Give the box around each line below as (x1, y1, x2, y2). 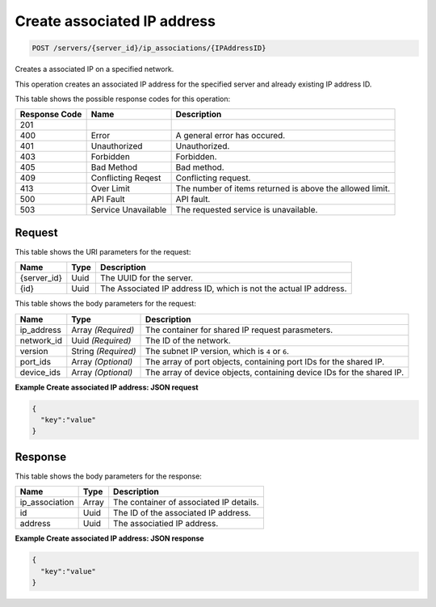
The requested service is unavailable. (175, 204, 318, 216)
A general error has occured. (175, 130, 286, 141)
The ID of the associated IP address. (113, 508, 252, 519)
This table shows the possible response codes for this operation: (15, 94, 231, 103)
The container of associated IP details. (113, 497, 260, 508)
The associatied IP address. (113, 518, 219, 529)
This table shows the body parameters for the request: (15, 299, 197, 309)
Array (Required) (71, 324, 135, 335)
